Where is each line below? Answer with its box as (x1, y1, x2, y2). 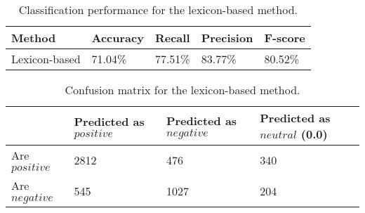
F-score (264, 30, 305, 46)
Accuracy (91, 30, 144, 46)
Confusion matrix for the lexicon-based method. (65, 82, 300, 98)
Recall (154, 30, 190, 46)
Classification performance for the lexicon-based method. (18, 1, 298, 18)
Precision (201, 30, 253, 46)
